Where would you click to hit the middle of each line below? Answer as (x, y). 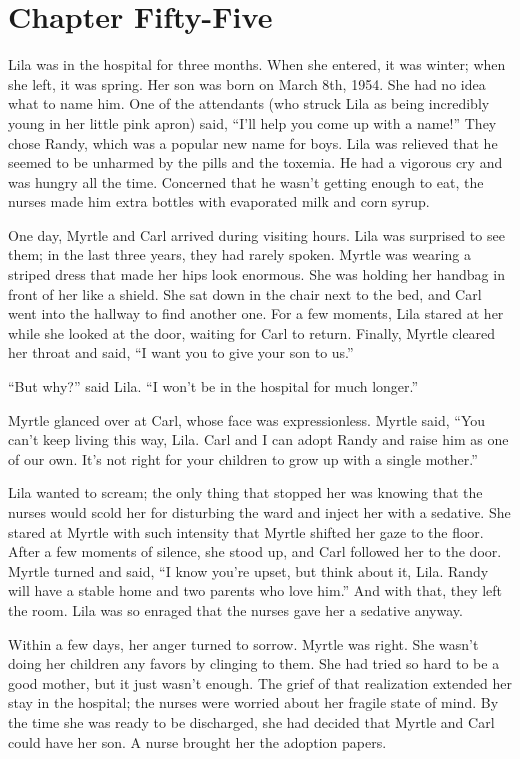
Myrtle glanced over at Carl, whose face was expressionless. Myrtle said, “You (247, 419)
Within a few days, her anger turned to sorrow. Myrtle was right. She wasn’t (243, 643)
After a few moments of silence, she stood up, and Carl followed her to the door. (255, 551)
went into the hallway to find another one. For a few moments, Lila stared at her (256, 313)
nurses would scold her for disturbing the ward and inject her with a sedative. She (259, 512)
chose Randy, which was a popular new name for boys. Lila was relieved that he (253, 142)
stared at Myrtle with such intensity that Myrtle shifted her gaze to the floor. (246, 531)
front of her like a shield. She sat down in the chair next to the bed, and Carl (245, 293)
